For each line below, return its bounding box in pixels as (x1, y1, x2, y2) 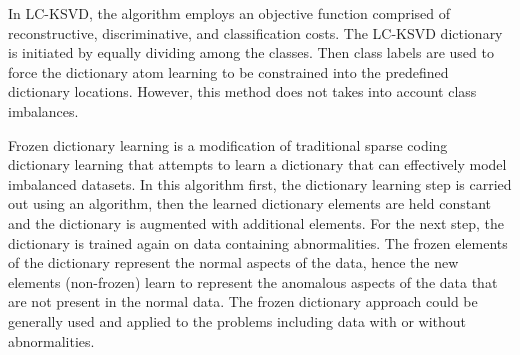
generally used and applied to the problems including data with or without (8, 310, 467, 331)
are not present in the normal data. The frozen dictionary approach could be (8, 291, 478, 312)
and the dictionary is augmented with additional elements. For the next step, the (8, 212, 504, 233)
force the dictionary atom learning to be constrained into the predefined (8, 61, 449, 82)
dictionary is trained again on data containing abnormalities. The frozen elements (8, 232, 508, 253)
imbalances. (8, 100, 79, 121)
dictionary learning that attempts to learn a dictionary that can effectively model (8, 154, 507, 175)
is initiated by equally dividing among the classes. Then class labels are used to (8, 42, 494, 63)
